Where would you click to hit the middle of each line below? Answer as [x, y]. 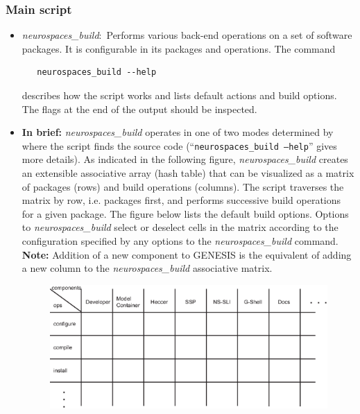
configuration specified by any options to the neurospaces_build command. [180, 241]
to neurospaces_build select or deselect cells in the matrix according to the [180, 227]
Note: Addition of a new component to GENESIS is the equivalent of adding [187, 254]
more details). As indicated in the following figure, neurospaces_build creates [185, 159]
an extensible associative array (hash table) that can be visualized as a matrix [188, 173]
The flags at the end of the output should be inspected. [139, 109]
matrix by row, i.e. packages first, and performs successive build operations [181, 200]
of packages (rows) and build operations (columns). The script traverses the [183, 186]
